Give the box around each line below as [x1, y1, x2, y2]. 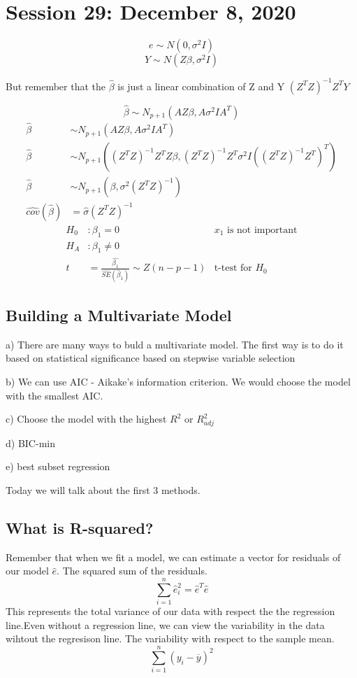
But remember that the [6, 78, 105, 93]
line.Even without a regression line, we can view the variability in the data [6, 617, 325, 632]
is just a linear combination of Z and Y [117, 78, 285, 93]
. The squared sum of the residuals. [57, 563, 207, 578]
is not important [227, 225, 298, 235]
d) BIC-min [6, 435, 55, 450]
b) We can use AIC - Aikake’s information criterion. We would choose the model [6, 374, 351, 388]
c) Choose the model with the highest [6, 411, 167, 426]
